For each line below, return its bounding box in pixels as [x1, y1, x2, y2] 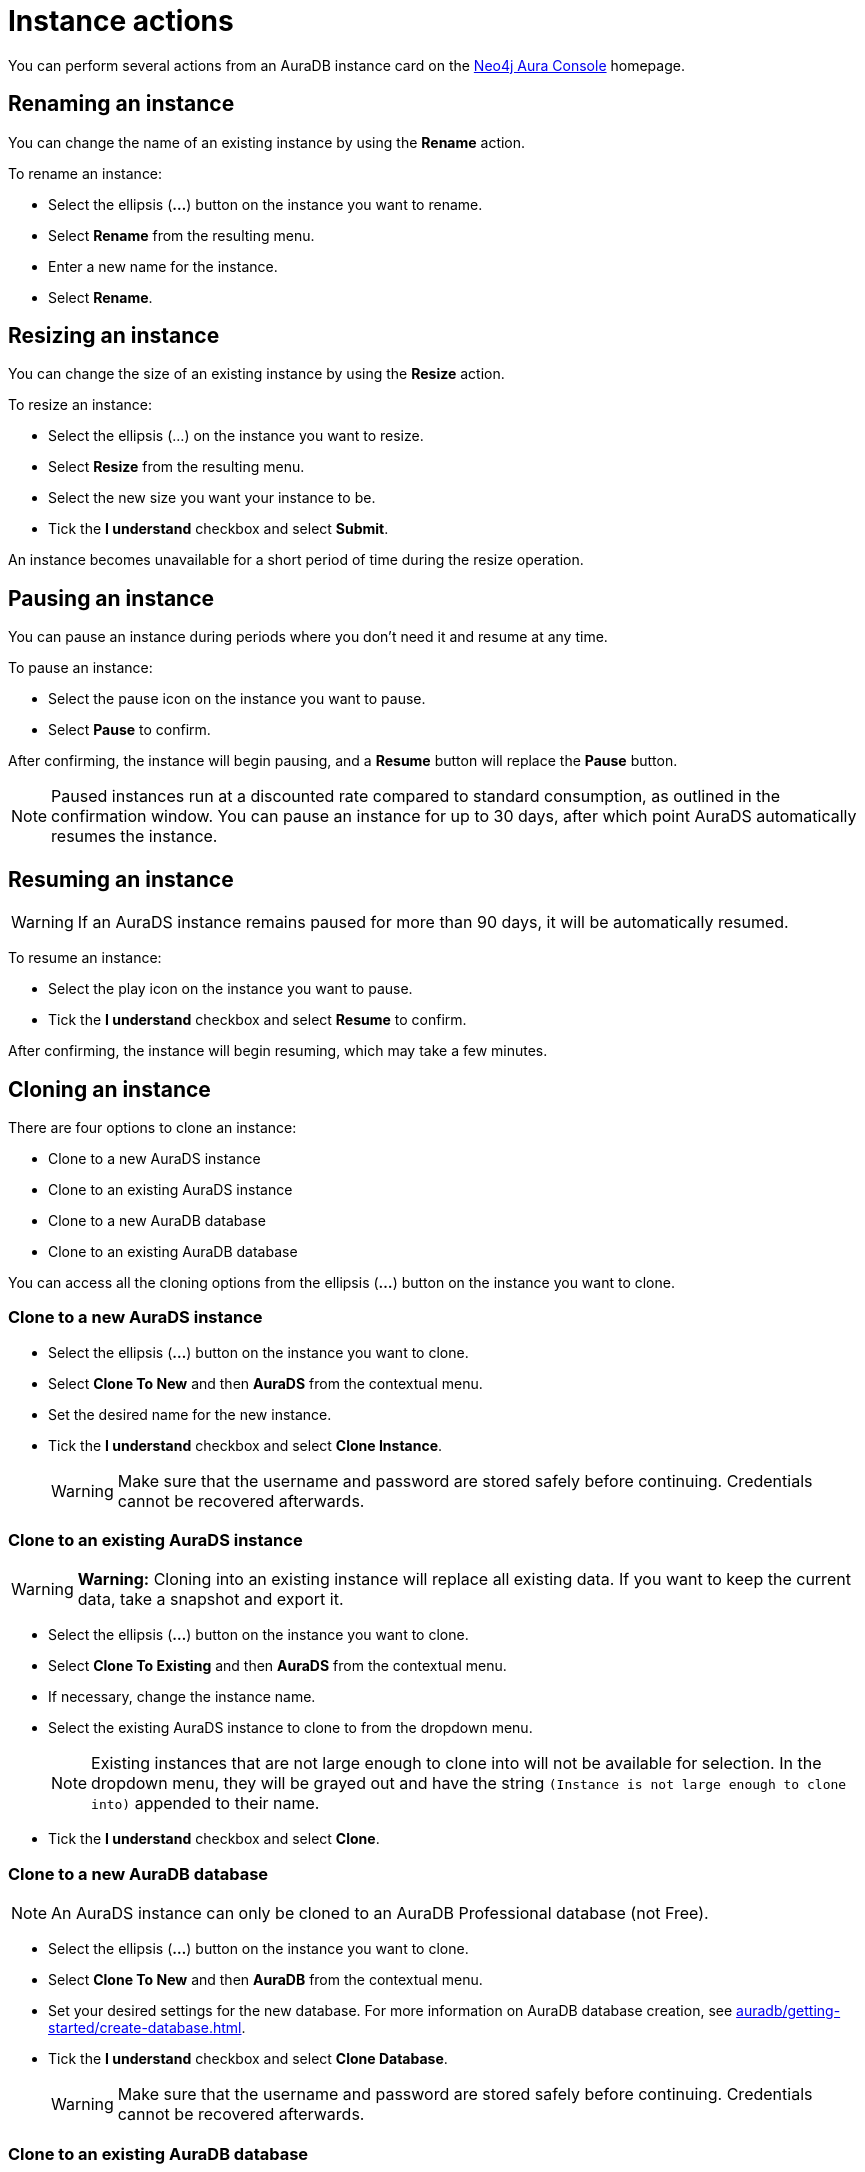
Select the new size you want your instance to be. [48, 489, 376, 507]
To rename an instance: [8, 164, 163, 182]
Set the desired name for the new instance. [48, 1405, 332, 1423]
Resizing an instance [8, 323, 220, 349]
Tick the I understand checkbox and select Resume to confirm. [48, 1011, 467, 1029]
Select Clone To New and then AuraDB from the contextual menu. [48, 1971, 483, 1989]
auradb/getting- [736, 2002, 841, 2020]
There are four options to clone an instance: [8, 1118, 297, 1136]
